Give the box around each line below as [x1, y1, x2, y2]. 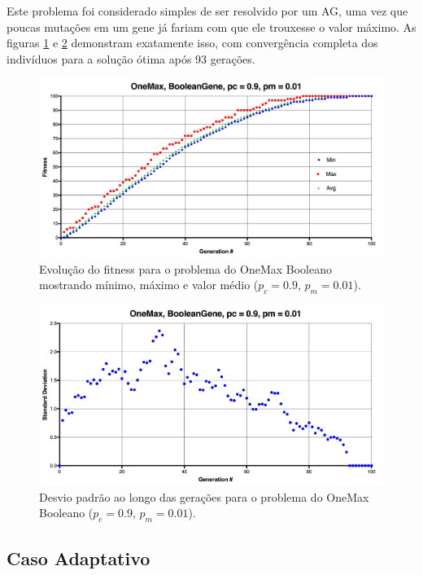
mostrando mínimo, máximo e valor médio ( [39, 276, 259, 293]
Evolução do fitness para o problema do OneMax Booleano [39, 260, 332, 277]
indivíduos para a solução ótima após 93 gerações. [7, 50, 255, 67]
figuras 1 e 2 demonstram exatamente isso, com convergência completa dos [7, 34, 378, 51]
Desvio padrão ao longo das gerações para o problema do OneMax [39, 488, 369, 505]
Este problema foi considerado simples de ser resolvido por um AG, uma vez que [7, 2, 408, 19]
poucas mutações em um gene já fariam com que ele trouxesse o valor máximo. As [7, 18, 416, 35]
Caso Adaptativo [7, 545, 150, 570]
